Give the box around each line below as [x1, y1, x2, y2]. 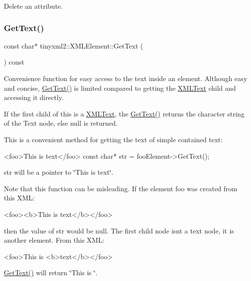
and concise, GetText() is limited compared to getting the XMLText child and [4, 83, 236, 93]
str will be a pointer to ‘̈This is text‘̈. [4, 167, 113, 177]
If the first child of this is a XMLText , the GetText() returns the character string [4, 108, 245, 118]
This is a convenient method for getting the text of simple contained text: [4, 134, 223, 144]
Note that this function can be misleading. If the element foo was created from [4, 183, 237, 193]
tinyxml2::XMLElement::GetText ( [40, 40, 143, 50]
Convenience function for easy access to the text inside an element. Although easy [4, 73, 248, 83]
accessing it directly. [4, 92, 64, 102]
